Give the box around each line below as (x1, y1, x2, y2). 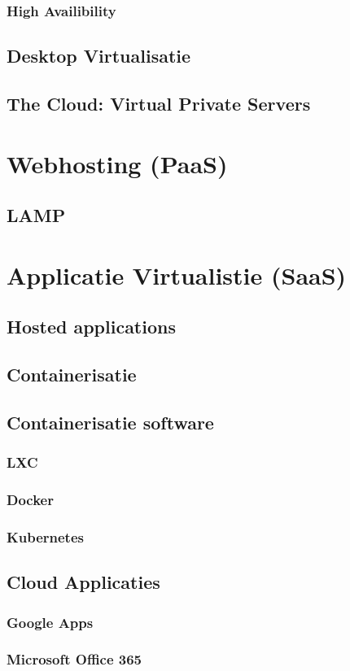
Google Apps (7, 612, 94, 632)
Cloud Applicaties (7, 569, 160, 595)
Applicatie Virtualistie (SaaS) (7, 258, 347, 291)
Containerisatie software (7, 409, 214, 434)
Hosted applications (7, 314, 176, 339)
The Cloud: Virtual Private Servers (7, 91, 311, 116)
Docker (7, 490, 54, 510)
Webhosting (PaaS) (7, 146, 228, 180)
